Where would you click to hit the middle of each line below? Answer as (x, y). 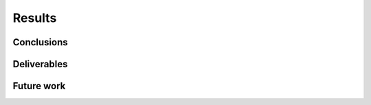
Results (35, 18)
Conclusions (40, 42)
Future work (39, 86)
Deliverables (40, 64)
